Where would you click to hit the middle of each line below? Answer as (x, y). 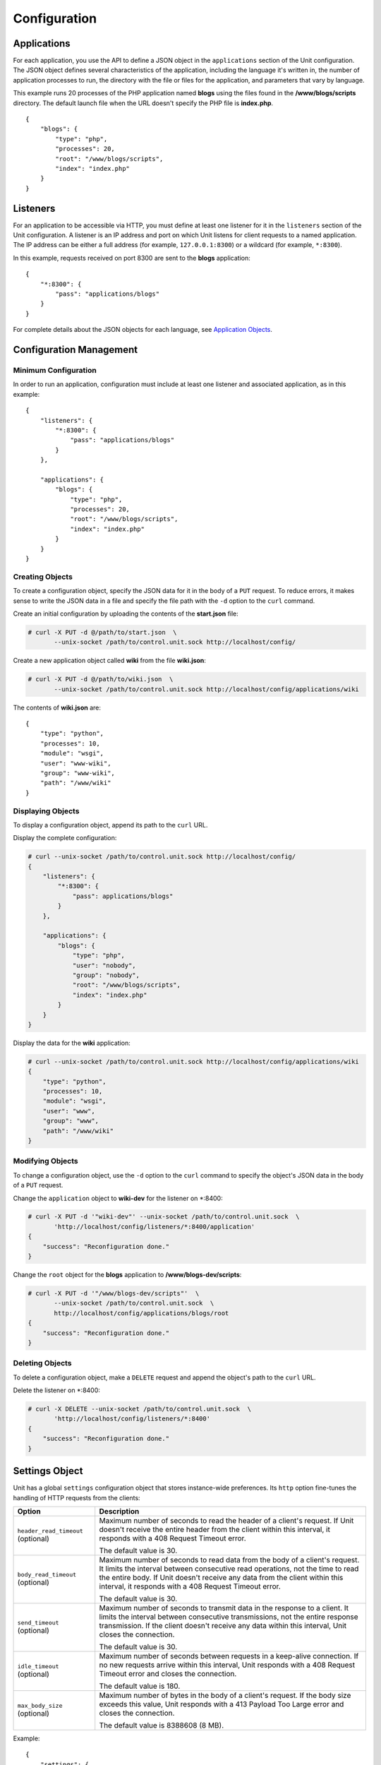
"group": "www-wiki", (78, 773)
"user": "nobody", (104, 965)
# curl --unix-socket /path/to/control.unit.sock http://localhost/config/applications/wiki (193, 1061)
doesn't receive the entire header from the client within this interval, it (215, 1529)
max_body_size (40, 1706)
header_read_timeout (50, 1531)
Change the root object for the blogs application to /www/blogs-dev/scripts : (127, 1275)
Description (119, 1511)
